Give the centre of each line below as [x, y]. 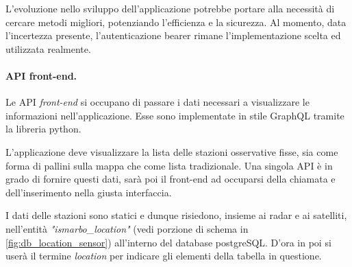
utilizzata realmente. [48, 48]
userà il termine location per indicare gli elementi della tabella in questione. [164, 256]
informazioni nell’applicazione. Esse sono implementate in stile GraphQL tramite [175, 115]
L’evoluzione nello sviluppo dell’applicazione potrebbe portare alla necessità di [170, 8]
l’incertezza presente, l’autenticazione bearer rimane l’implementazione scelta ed [173, 35]
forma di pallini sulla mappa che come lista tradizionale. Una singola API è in [169, 165]
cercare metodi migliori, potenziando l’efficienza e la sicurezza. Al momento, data [176, 22]
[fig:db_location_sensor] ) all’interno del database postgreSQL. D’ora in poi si [168, 242]
